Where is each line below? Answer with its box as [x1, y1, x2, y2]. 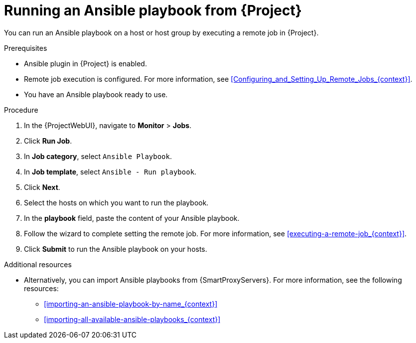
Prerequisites [4, 43, 47, 52]
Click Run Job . [24, 136, 72, 145]
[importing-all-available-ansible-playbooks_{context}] [44, 315, 221, 324]
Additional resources [4, 260, 72, 269]
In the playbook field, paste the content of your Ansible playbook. [24, 213, 240, 222]
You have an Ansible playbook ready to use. [24, 90, 168, 99]
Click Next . [24, 182, 60, 191]
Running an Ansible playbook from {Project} [4, 2, 302, 19]
